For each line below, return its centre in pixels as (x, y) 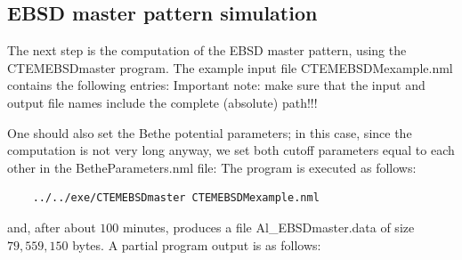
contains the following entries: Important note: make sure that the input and (216, 85)
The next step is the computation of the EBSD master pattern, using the (207, 50)
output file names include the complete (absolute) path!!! (162, 102)
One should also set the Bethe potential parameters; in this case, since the (210, 132)
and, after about (52, 227)
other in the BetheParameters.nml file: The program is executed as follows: (212, 167)
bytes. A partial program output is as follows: (197, 244)
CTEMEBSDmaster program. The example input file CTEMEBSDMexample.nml (230, 67)
